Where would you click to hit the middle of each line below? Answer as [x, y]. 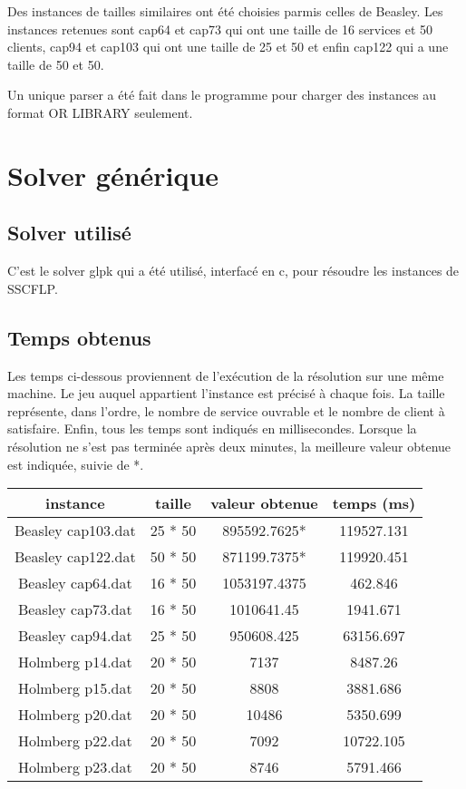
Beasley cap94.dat [75, 636]
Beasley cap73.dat [75, 609]
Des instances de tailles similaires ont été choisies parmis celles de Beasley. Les [225, 11]
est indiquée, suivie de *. [76, 464]
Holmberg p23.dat [75, 767]
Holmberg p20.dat [75, 715]
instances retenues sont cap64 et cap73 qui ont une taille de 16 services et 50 [220, 29]
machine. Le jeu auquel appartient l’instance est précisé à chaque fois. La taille [226, 393]
